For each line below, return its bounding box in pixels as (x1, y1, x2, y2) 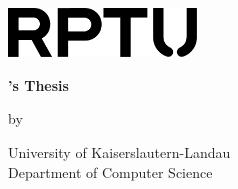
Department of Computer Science (8, 161, 213, 182)
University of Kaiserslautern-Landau (8, 142, 231, 163)
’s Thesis (8, 74, 69, 95)
